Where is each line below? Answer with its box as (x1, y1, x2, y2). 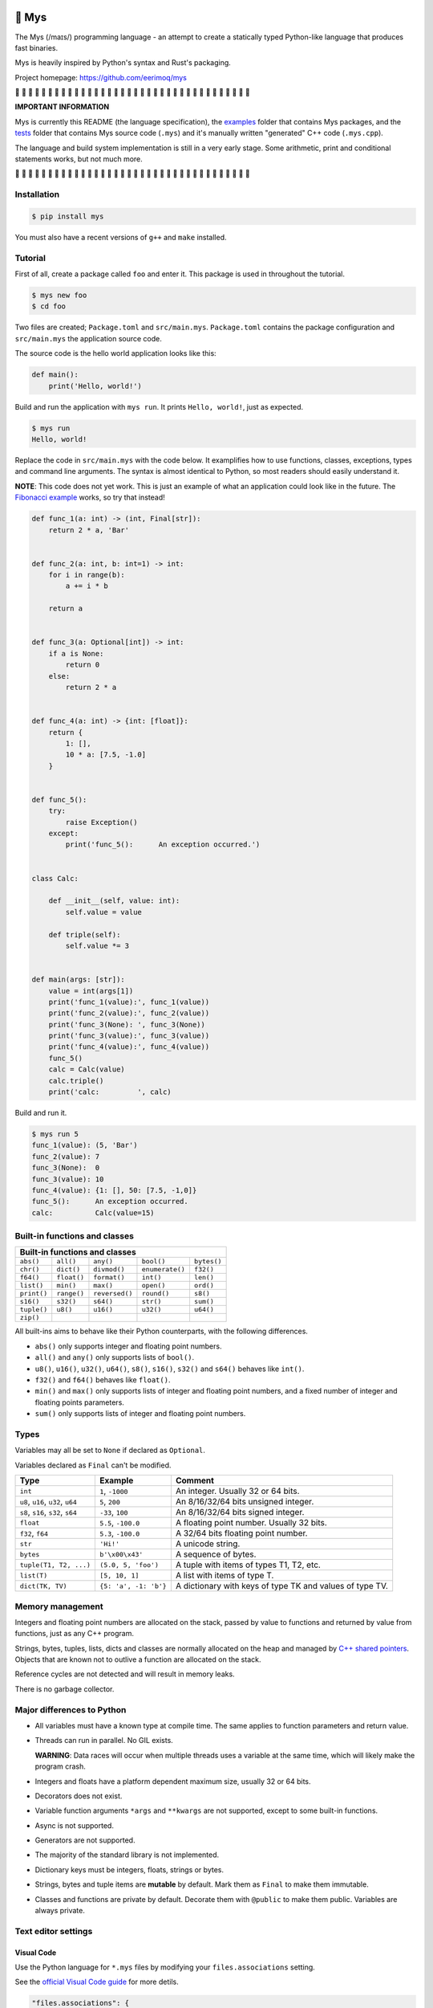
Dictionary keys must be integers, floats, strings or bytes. (34, 1864, 225, 1875)
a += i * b (65, 582, 108, 590)
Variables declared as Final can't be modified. (14, 1460, 172, 1470)
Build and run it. (14, 1108, 67, 1118)
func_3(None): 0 (31, 1163, 100, 1173)
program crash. (34, 1761, 86, 1771)
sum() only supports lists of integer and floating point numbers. (34, 1409, 246, 1418)
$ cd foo (31, 302, 67, 311)
